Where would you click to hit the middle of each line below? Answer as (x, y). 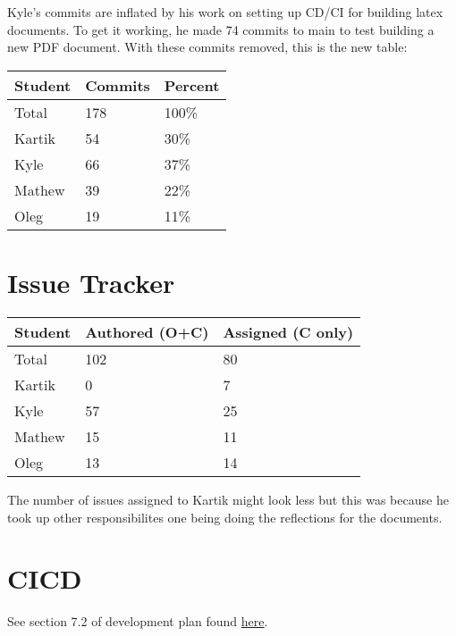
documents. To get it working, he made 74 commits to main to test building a (221, 29)
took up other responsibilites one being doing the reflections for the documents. (225, 517)
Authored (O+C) (147, 331)
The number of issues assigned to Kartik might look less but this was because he (228, 499)
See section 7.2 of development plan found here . (138, 621)
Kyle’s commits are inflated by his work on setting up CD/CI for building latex (225, 12)
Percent (192, 85)
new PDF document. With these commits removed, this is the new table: (207, 47)
